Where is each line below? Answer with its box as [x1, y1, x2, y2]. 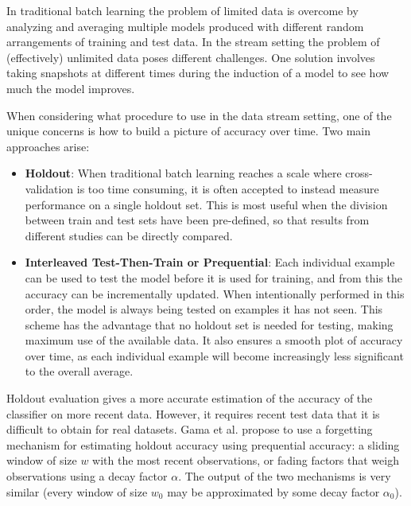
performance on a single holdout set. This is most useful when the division [25, 196, 388, 212]
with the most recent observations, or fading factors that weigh [92, 452, 399, 469]
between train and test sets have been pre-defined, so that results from [25, 212, 370, 228]
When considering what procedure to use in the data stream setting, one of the [6, 107, 392, 123]
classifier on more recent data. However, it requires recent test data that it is [6, 405, 380, 422]
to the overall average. [25, 363, 134, 379]
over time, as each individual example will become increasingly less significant [25, 347, 404, 364]
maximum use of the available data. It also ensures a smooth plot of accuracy [25, 332, 403, 348]
